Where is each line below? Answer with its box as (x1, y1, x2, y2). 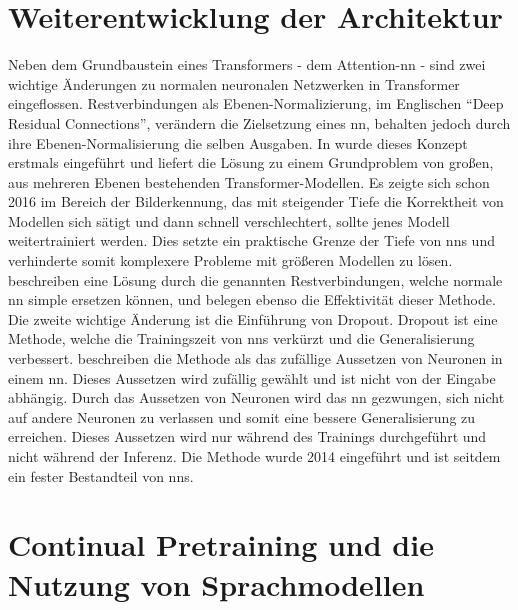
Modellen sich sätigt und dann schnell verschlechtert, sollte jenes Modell (8, 210, 450, 231)
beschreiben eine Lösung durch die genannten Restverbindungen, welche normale (8, 269, 503, 290)
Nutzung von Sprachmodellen (8, 563, 425, 604)
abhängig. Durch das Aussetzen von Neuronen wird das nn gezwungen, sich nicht (8, 387, 505, 408)
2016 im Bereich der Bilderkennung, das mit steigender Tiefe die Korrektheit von (8, 191, 504, 212)
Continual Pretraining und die (8, 524, 434, 565)
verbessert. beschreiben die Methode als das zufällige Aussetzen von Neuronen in (8, 348, 503, 369)
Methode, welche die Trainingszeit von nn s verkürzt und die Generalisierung (8, 328, 475, 349)
